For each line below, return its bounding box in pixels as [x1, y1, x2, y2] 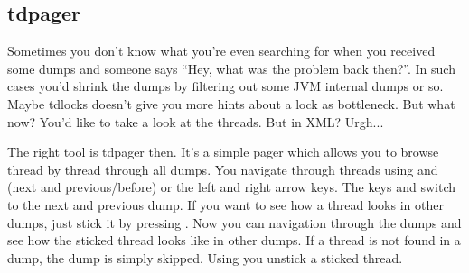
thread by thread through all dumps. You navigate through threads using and [7, 159, 438, 178]
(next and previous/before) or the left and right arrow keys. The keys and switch [7, 177, 455, 196]
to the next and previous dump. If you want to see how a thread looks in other [7, 195, 444, 214]
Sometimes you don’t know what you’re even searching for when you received [7, 41, 436, 60]
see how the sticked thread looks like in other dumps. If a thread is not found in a [7, 231, 461, 250]
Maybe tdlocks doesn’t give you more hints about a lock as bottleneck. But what [7, 94, 455, 113]
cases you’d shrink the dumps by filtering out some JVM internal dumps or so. [7, 77, 444, 96]
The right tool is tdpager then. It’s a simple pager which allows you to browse [7, 142, 439, 161]
